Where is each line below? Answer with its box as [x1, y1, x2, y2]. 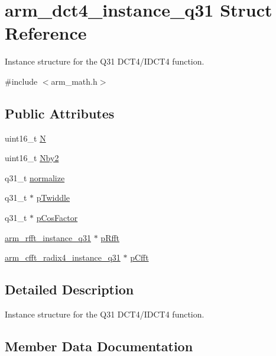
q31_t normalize [5, 171, 65, 184]
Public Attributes [5, 104, 115, 122]
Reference [5, 21, 87, 45]
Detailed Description [5, 280, 134, 299]
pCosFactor [36, 211, 78, 224]
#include [5, 75, 38, 87]
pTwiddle [36, 191, 70, 204]
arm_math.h [51, 75, 98, 87]
